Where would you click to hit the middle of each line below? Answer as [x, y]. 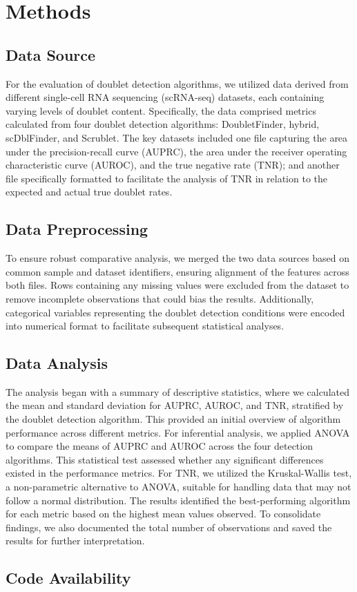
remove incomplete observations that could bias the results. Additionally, [160, 298]
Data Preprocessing [77, 229]
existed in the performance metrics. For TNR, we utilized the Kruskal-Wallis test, [179, 473]
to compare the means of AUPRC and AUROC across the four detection [159, 446]
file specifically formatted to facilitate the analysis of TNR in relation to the [167, 178]
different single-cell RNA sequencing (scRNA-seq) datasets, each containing [165, 97]
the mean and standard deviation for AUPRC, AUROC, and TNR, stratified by [175, 405]
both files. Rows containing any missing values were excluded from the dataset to [177, 285]
